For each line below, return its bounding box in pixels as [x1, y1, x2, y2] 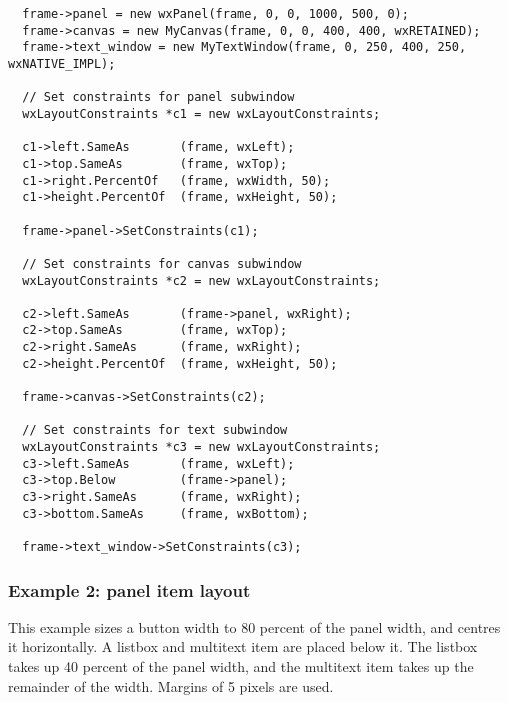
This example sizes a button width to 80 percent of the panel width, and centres [8, 616, 501, 637]
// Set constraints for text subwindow [22, 423, 288, 438]
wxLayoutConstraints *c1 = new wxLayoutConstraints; [22, 106, 381, 121]
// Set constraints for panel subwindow [22, 90, 295, 105]
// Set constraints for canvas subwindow [22, 256, 302, 271]
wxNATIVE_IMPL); [8, 56, 116, 71]
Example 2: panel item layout [8, 577, 251, 602]
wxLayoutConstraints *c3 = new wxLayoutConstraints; [22, 440, 381, 455]
